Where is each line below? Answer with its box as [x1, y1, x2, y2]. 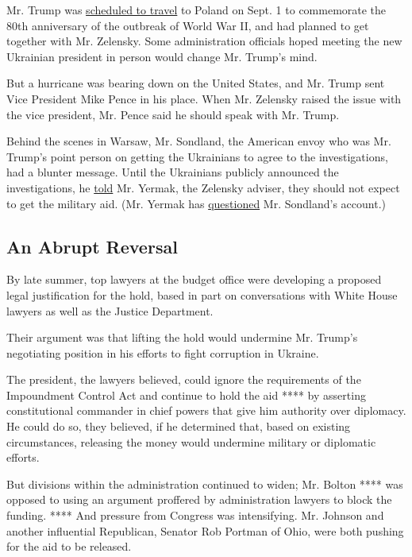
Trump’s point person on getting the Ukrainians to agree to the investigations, [6, 148, 388, 164]
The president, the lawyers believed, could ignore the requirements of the [6, 371, 361, 388]
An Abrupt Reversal [6, 234, 178, 258]
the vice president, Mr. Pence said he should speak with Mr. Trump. [6, 106, 340, 122]
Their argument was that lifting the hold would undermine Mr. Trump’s [6, 329, 358, 346]
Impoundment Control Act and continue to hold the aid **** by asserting [6, 386, 366, 403]
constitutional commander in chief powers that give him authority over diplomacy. [6, 402, 406, 419]
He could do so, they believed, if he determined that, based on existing [6, 418, 351, 435]
